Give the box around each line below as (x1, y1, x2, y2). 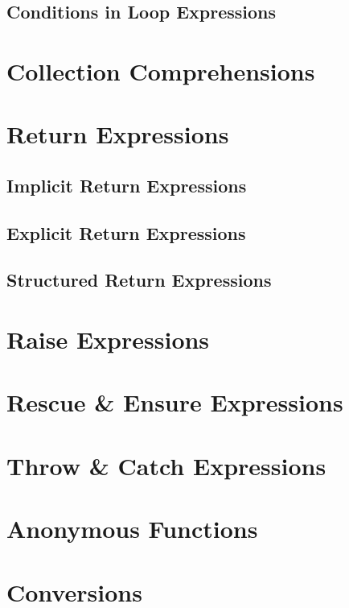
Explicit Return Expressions (6, 220, 246, 245)
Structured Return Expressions (6, 267, 272, 292)
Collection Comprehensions (6, 54, 315, 87)
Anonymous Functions (6, 512, 258, 545)
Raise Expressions (6, 323, 210, 356)
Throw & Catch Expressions (6, 449, 326, 482)
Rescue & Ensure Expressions (6, 386, 343, 419)
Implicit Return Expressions (6, 172, 247, 197)
